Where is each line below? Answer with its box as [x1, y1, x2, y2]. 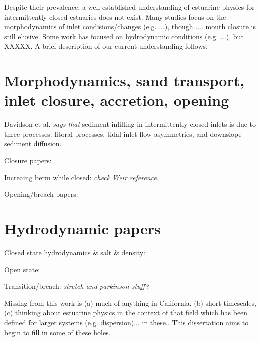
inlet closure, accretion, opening [4, 90, 229, 110]
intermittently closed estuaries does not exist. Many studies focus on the [4, 11, 226, 22]
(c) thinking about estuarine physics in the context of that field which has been [4, 307, 248, 318]
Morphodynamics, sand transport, [4, 70, 245, 91]
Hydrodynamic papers [4, 218, 161, 239]
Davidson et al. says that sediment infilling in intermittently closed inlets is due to [4, 119, 256, 129]
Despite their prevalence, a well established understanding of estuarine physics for [4, 2, 255, 12]
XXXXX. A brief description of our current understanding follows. [4, 41, 208, 51]
